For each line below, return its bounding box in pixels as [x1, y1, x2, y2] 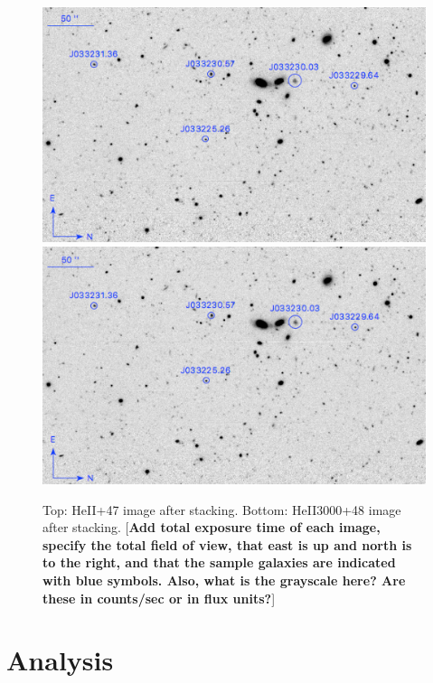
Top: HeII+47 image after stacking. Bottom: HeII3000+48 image [42, 500, 401, 519]
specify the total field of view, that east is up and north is [42, 535, 412, 554]
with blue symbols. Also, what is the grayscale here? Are [42, 570, 406, 589]
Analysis [6, 641, 114, 678]
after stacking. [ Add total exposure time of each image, [42, 518, 381, 537]
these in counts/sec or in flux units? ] [42, 588, 276, 607]
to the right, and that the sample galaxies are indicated [42, 553, 396, 572]
